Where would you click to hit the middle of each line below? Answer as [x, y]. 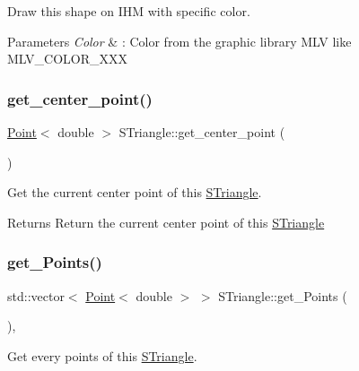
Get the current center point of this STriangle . [135, 192]
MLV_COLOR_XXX [67, 59]
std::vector [36, 295]
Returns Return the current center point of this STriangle [166, 222]
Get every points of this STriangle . [102, 355]
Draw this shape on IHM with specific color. [129, 11]
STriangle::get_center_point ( [202, 132]
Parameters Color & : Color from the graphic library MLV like [179, 41]
